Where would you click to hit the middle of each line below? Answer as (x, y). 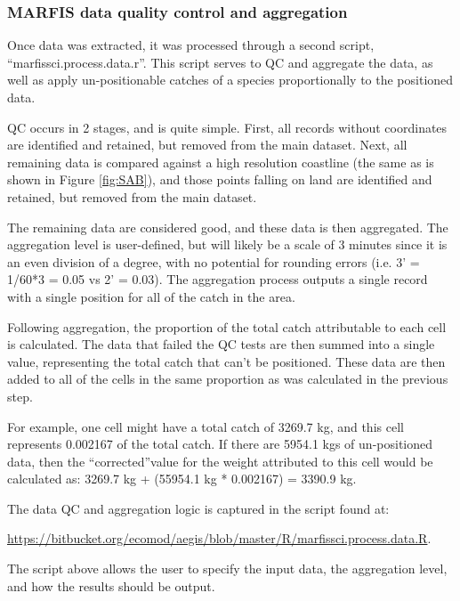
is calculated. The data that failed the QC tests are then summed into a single (221, 344)
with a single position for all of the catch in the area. (151, 296)
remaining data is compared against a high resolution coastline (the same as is (221, 162)
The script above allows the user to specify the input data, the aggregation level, (227, 569)
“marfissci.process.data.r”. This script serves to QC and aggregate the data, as (220, 62)
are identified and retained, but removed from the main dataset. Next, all (207, 145)
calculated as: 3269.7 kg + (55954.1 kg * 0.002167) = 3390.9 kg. (182, 479)
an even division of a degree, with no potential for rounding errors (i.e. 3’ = (214, 261)
